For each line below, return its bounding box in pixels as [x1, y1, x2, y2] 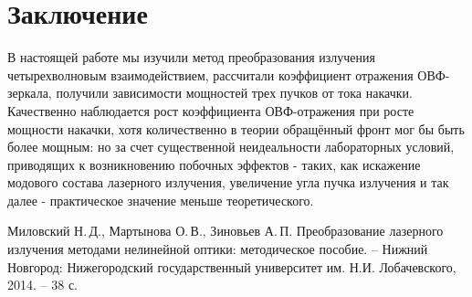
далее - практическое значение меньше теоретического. [7, 190, 314, 209]
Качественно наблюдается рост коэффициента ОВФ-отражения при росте [7, 101, 414, 120]
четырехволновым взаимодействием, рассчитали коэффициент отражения [7, 65, 414, 84]
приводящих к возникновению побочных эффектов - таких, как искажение [7, 154, 421, 174]
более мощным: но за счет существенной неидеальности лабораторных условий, [7, 137, 455, 156]
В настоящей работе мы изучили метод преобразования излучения [7, 48, 375, 67]
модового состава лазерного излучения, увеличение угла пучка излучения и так [7, 173, 449, 192]
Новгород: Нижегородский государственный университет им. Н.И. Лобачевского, [7, 257, 456, 276]
